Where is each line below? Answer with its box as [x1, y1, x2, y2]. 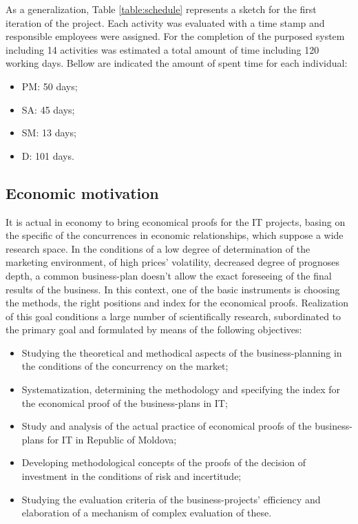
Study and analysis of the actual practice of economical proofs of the [21, 419, 312, 433]
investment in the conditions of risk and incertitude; [21, 469, 242, 483]
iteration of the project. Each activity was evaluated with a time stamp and [6, 15, 325, 30]
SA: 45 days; [21, 102, 75, 116]
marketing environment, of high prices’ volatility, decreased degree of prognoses [6, 255, 340, 269]
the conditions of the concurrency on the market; [21, 359, 229, 373]
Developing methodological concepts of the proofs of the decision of [21, 455, 306, 470]
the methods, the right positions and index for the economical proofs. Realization [6, 295, 349, 310]
